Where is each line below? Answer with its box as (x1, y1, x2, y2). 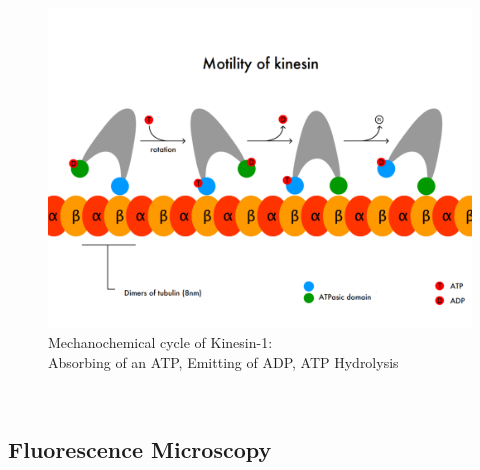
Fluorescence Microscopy (8, 434, 272, 465)
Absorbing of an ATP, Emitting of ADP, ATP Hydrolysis (48, 351, 399, 372)
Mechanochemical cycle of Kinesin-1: (48, 332, 273, 353)
